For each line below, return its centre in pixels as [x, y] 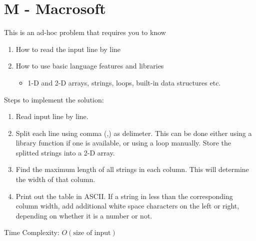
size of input [92, 233]
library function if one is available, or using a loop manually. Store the [123, 143]
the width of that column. [55, 179]
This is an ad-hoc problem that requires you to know [85, 32]
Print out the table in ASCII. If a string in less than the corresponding [124, 196]
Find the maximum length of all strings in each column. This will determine [132, 169]
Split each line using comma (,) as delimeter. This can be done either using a [134, 133]
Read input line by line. [52, 116]
